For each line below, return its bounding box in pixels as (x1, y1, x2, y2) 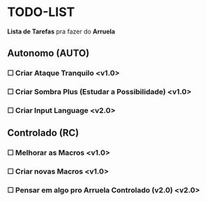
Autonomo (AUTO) (7, 47, 90, 59)
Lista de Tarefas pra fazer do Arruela (7, 27, 116, 36)
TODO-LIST (7, 4, 75, 20)
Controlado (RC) (7, 127, 79, 139)
